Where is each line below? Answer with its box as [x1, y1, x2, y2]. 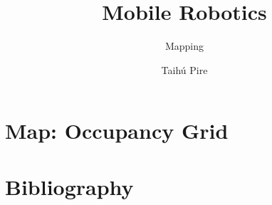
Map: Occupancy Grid [5, 116, 229, 145]
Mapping [164, 38, 204, 53]
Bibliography [5, 172, 134, 201]
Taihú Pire [161, 62, 208, 77]
